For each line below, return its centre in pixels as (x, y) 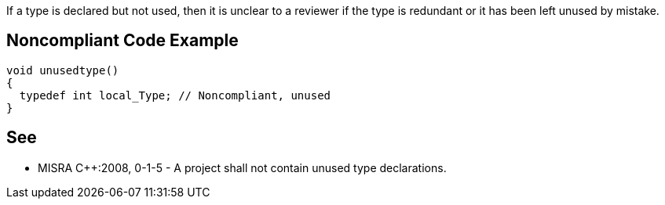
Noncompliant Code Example (122, 41)
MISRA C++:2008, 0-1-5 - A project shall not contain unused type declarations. (242, 167)
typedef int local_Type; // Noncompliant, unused (175, 95)
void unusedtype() (63, 70)
